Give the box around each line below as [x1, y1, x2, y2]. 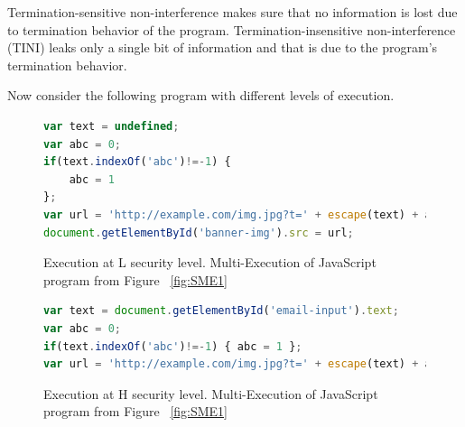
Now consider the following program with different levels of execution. [7, 86, 395, 105]
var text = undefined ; [43, 119, 180, 133]
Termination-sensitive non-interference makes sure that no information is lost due [7, 3, 458, 21]
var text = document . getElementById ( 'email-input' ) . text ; [43, 304, 399, 318]
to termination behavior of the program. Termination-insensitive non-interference [7, 20, 456, 39]
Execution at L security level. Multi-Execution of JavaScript [43, 253, 377, 272]
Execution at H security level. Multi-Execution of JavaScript [43, 384, 378, 403]
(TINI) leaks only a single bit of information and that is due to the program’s [7, 38, 438, 57]
